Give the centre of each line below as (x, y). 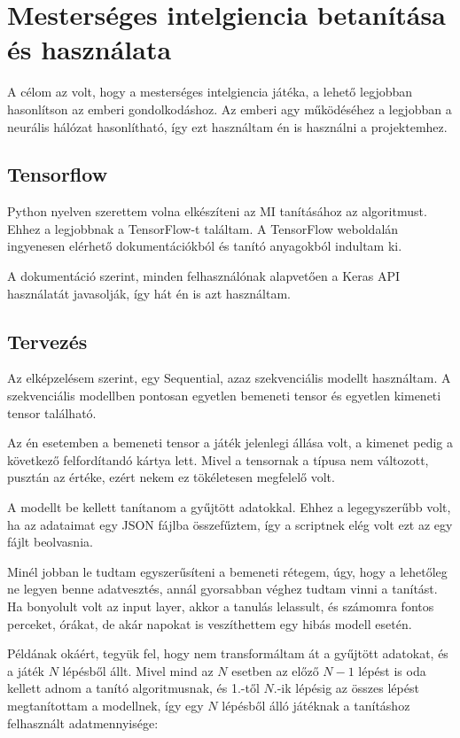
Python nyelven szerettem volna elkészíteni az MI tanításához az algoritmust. (217, 211)
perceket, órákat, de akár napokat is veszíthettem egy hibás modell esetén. (210, 623)
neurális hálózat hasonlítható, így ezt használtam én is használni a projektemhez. (227, 126)
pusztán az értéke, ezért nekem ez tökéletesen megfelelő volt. (171, 477)
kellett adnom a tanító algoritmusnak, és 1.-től (133, 688)
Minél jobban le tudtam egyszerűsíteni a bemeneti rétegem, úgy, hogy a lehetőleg (227, 571)
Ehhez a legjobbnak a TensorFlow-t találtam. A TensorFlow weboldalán (203, 228)
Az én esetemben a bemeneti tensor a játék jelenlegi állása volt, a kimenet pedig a (230, 443)
